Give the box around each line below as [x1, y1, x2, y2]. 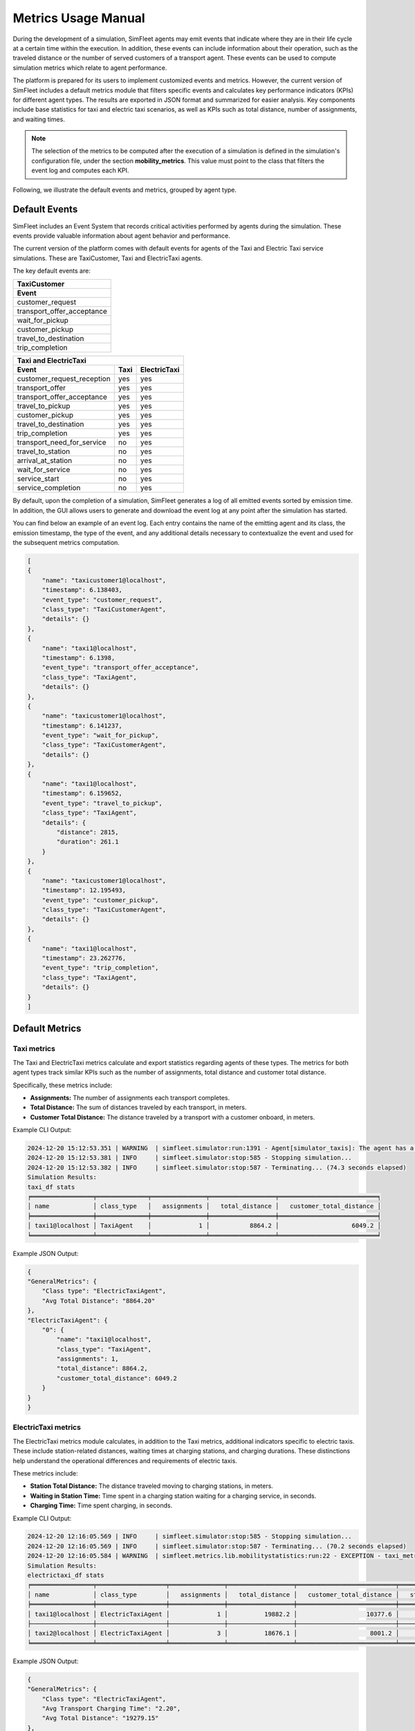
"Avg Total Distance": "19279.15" [41, 1714, 159, 1722]
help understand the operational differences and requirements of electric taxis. [12, 1456, 238, 1464]
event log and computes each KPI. [31, 166, 129, 174]
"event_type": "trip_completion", [41, 964, 159, 972]
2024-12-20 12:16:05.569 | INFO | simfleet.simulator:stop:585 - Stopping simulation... [27, 1532, 352, 1541]
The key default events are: [12, 267, 91, 275]
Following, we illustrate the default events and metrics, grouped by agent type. [12, 186, 237, 194]
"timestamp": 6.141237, [41, 721, 122, 730]
